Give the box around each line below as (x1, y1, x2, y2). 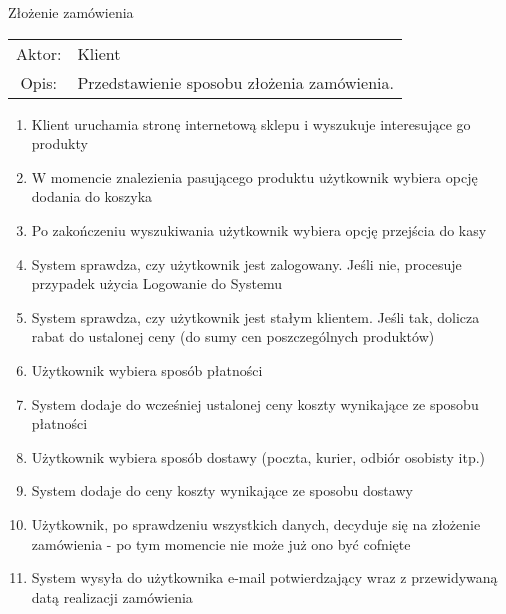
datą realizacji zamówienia (31, 586, 193, 607)
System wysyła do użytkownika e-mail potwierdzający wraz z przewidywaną (31, 567, 498, 588)
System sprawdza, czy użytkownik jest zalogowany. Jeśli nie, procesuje (31, 253, 462, 274)
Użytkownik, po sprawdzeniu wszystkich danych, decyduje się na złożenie (31, 513, 481, 534)
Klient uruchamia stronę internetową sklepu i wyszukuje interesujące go (31, 113, 471, 134)
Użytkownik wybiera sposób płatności (31, 359, 263, 380)
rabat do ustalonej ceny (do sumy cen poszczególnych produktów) (31, 326, 435, 347)
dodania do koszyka (31, 186, 153, 207)
